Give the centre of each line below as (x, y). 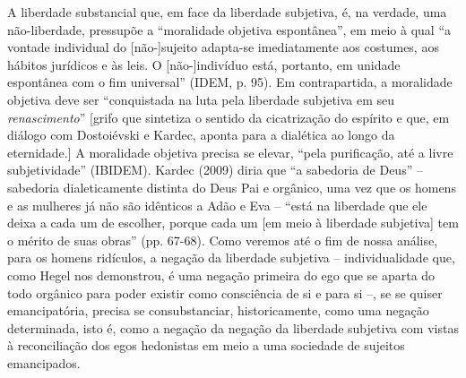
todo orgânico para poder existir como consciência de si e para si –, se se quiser (225, 292)
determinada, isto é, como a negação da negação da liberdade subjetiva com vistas (233, 327)
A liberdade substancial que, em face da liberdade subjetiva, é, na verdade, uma (227, 12)
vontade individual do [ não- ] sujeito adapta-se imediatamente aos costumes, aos (223, 47)
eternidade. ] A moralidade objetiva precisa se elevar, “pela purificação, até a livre (230, 152)
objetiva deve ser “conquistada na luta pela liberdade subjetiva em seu (201, 99)
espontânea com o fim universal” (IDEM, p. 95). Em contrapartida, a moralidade (230, 82)
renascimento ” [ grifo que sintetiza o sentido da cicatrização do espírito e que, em (229, 117)
